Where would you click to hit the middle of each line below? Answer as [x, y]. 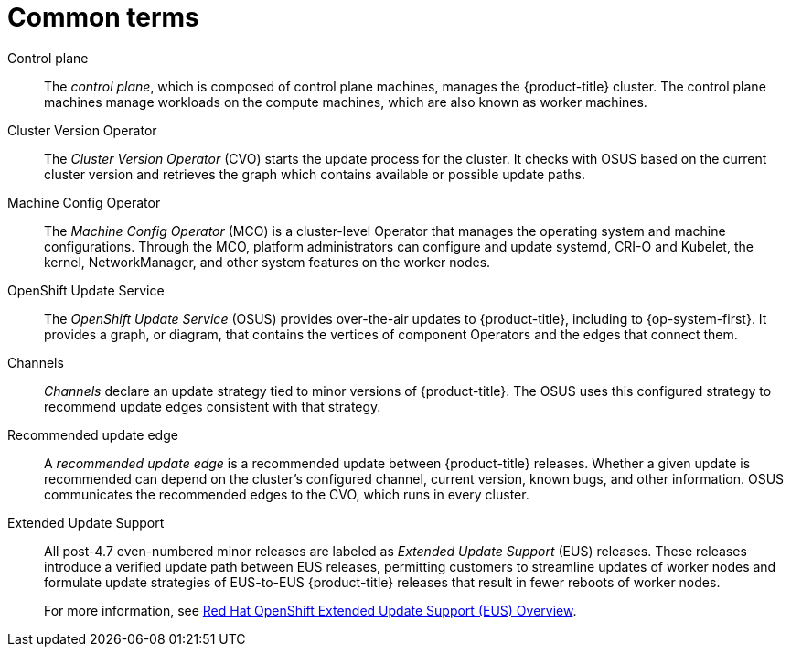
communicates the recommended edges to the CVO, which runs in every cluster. [287, 494]
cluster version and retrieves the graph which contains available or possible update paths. [315, 174]
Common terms [103, 17]
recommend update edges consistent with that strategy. [213, 406]
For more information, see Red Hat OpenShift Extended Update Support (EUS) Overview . [310, 610]
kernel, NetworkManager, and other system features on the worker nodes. [267, 262]
